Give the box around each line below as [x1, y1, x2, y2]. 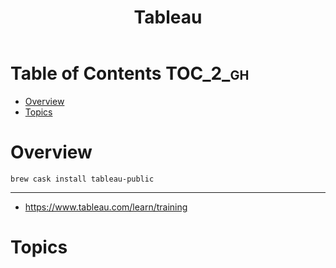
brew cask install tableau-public [10, 174, 155, 184]
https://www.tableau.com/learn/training [24, 201, 188, 213]
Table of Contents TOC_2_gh [10, 62, 250, 85]
